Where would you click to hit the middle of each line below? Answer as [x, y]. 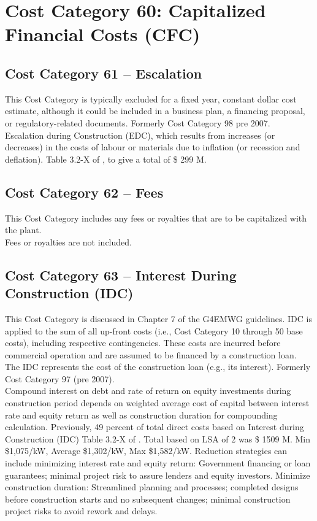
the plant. [23, 230]
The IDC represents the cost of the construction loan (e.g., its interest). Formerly [158, 367]
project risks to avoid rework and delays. [81, 511]
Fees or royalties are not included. [68, 241]
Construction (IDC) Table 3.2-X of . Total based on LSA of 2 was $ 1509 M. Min [158, 438]
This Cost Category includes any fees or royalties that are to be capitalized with [156, 218]
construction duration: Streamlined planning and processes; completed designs [152, 487]
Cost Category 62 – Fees [84, 192]
